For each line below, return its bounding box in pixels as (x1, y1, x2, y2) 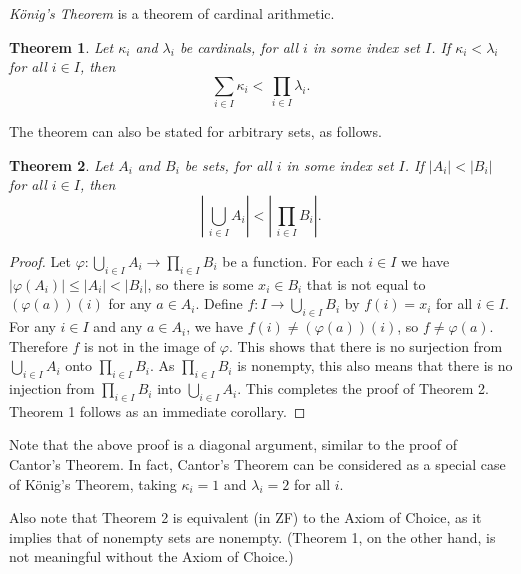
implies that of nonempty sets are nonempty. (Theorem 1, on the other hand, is (9, 526, 496, 547)
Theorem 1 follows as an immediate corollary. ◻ (9, 400, 306, 421)
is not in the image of (84, 335, 216, 356)
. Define (195, 293, 243, 314)
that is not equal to (306, 273, 426, 294)
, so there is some (147, 273, 254, 294)
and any (93, 316, 143, 337)
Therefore (9, 335, 68, 356)
